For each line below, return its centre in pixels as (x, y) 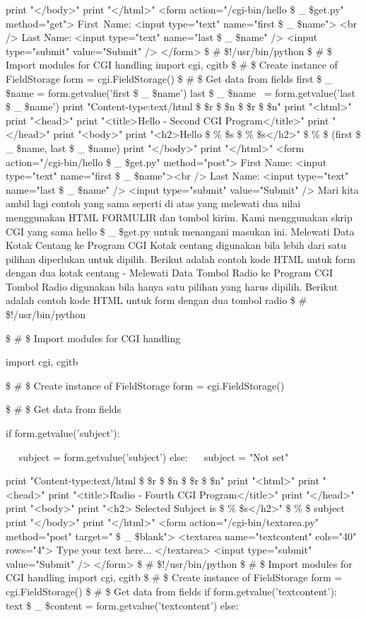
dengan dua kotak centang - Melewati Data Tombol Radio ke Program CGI (170, 273)
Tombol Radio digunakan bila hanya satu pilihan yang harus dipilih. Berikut (172, 286)
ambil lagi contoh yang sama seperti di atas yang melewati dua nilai (153, 203)
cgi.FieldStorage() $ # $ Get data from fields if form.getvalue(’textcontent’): (171, 591)
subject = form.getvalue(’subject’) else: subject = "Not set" (154, 456)
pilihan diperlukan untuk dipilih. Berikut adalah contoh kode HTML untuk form (181, 258)
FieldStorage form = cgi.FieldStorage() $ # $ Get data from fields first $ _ (169, 78)
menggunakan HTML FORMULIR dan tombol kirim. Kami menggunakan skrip (179, 217)
